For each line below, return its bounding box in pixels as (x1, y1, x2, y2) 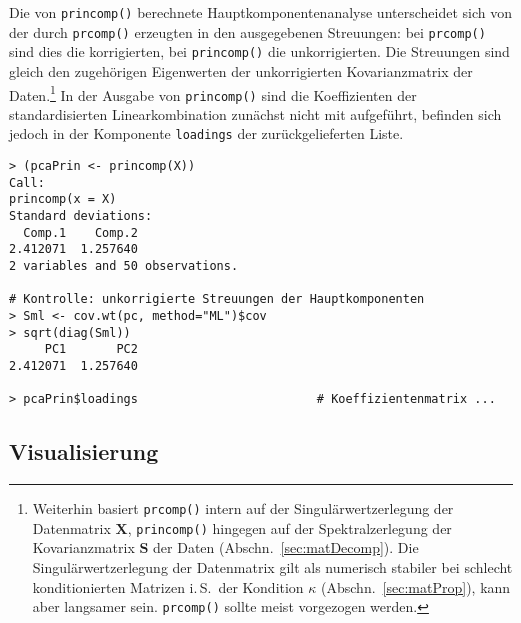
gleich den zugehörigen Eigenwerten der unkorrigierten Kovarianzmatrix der (9, 60, 473, 81)
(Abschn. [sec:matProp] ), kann (321, 576, 511, 597)
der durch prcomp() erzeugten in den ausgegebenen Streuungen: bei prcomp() (9, 21, 486, 42)
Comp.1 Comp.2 (23, 225, 138, 240)
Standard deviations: (9, 209, 153, 224)
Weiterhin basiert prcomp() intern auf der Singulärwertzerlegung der (32, 498, 454, 519)
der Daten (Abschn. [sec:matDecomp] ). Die (153, 537, 419, 558)
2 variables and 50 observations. (9, 259, 239, 274)
